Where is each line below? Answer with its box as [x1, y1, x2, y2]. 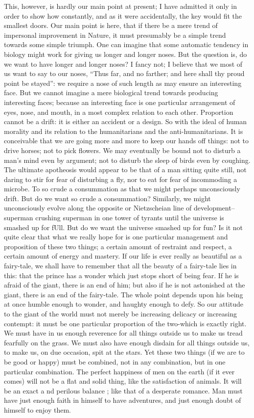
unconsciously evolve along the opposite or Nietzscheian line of [4, 203, 192, 213]
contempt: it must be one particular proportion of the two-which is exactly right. [4, 318, 247, 328]
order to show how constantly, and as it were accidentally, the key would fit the [4, 10, 242, 21]
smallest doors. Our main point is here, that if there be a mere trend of [4, 20, 218, 30]
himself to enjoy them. [4, 404, 71, 415]
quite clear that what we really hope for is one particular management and [4, 232, 228, 242]
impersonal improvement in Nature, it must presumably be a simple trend [4, 29, 226, 40]
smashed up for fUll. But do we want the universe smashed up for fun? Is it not [4, 222, 243, 232]
